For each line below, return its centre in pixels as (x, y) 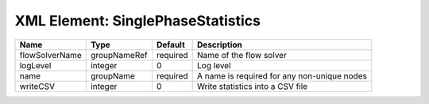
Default (171, 44)
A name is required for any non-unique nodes (282, 75)
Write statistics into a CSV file (253, 86)
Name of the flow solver (242, 55)
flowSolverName (51, 55)
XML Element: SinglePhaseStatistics (138, 21)
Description (220, 44)
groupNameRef (119, 55)
